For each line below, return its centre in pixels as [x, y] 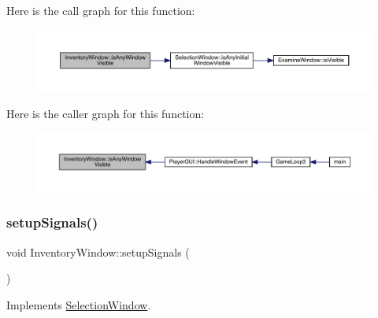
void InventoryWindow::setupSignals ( [98, 251]
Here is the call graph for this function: [101, 10]
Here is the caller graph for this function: [106, 113]
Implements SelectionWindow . [79, 304]
